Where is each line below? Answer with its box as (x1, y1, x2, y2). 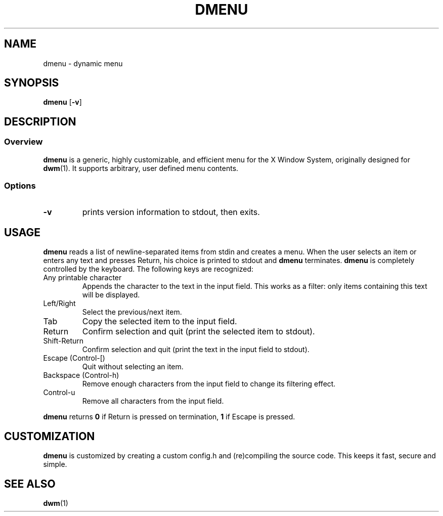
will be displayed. (82, 290, 140, 299)
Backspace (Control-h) (43, 371, 119, 380)
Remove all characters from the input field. (82, 397, 224, 406)
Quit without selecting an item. (82, 362, 184, 371)
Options (4, 181, 36, 191)
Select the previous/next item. (82, 308, 182, 317)
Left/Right (43, 299, 76, 308)
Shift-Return (43, 336, 84, 346)
